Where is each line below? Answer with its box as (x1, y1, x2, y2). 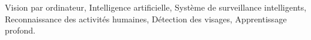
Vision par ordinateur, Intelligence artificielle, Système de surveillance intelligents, (5, 1, 307, 13)
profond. (5, 24, 36, 36)
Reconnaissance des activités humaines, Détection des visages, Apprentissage (5, 12, 287, 25)
